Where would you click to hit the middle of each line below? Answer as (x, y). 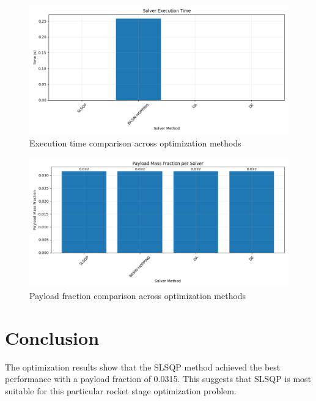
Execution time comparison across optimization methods (135, 143)
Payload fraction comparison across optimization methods (138, 295)
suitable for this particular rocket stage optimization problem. (121, 390)
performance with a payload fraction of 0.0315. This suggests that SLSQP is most (158, 379)
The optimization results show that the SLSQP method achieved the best (143, 367)
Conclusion (52, 337)
